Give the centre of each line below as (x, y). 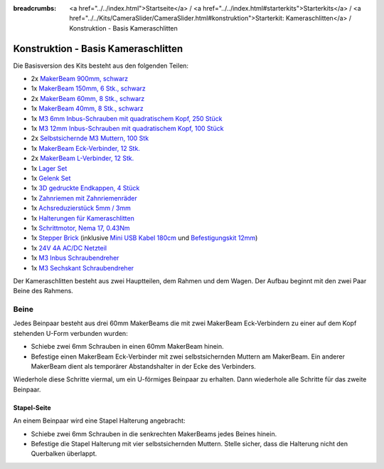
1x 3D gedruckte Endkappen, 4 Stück (85, 188)
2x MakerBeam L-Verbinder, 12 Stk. (82, 158)
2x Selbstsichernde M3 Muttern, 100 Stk (90, 138)
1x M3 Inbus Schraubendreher (75, 258)
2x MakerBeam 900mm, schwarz (80, 79)
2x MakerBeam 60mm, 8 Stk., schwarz (88, 98)
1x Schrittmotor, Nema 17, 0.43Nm (80, 228)
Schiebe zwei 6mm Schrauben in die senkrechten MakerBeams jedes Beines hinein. (154, 433)
